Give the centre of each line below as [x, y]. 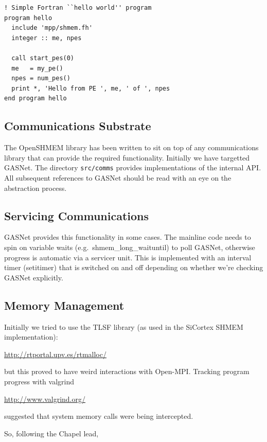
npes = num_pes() [41, 78]
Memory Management [64, 305]
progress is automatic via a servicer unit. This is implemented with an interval [128, 257]
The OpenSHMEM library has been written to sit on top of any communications [131, 147]
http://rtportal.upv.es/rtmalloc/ [55, 354]
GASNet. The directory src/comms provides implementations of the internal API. [133, 167]
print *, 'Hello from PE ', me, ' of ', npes [91, 88]
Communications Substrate [78, 126]
